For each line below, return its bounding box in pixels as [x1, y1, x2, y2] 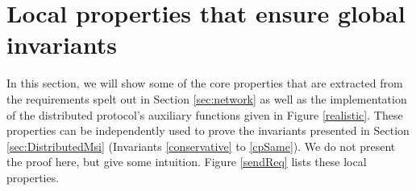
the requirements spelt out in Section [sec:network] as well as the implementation [6, 90, 407, 107]
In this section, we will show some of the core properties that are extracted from [6, 75, 403, 91]
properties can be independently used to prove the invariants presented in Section [6, 122, 410, 139]
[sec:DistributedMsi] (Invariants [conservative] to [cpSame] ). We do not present [6, 137, 396, 154]
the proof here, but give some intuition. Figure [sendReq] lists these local [6, 153, 367, 170]
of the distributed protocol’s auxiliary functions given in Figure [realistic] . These [6, 106, 403, 123]
